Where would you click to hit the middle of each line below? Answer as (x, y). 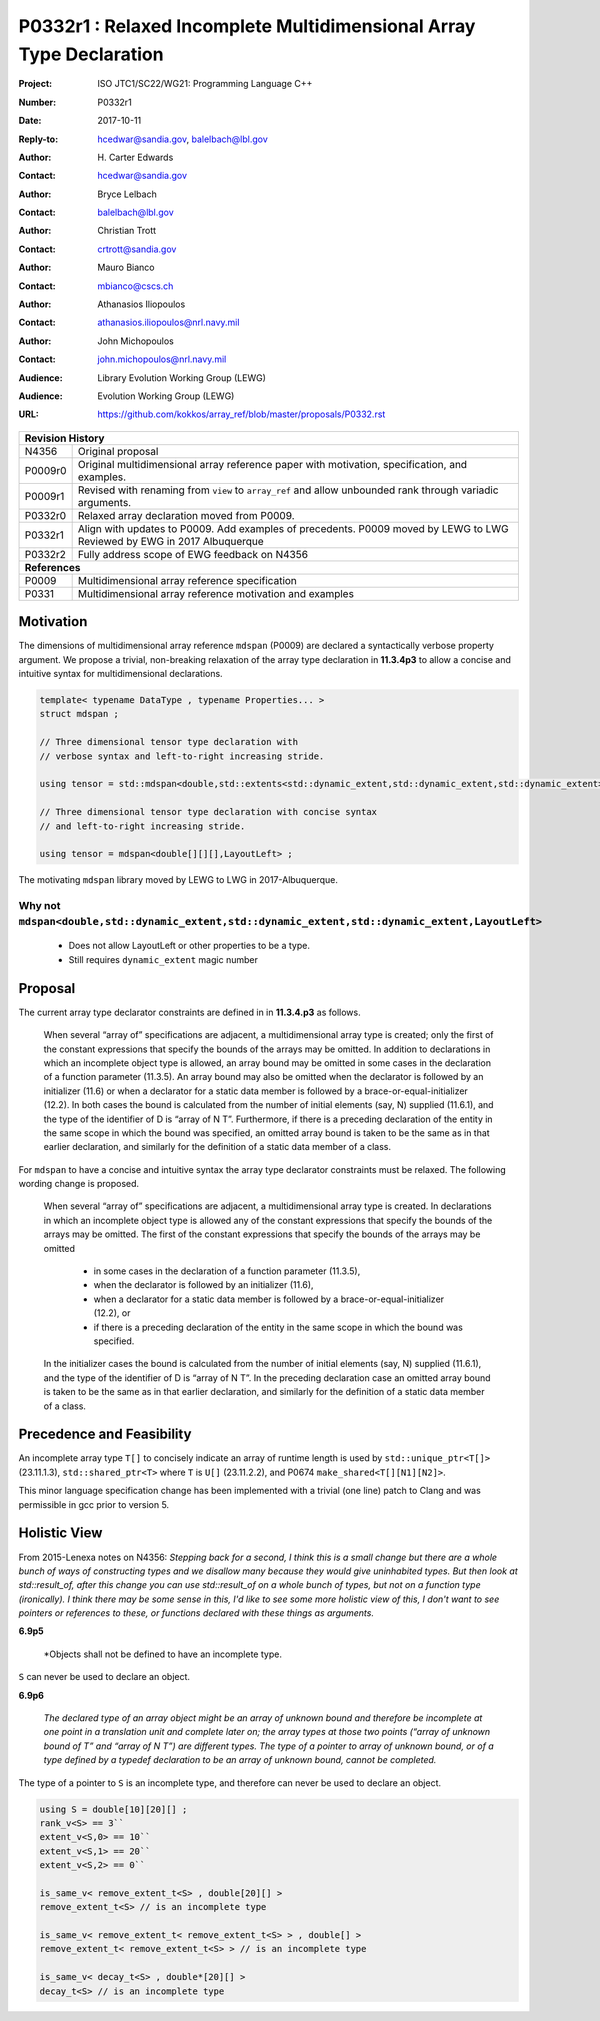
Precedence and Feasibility (105, 1434)
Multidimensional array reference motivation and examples (216, 593)
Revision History (64, 438)
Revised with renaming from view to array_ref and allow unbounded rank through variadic (288, 490)
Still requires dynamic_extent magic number (163, 959)
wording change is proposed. (79, 1184)
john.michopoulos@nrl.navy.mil (162, 359)
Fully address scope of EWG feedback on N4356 (193, 554)
